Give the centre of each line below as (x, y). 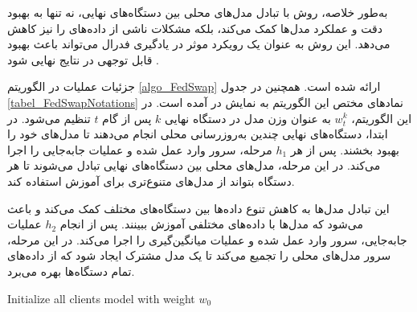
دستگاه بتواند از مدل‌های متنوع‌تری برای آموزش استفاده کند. (151, 181)
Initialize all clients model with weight (101, 298)
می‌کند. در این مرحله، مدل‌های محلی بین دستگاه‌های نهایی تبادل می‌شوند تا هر (194, 165)
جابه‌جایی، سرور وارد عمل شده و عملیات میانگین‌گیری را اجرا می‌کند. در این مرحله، (207, 239)
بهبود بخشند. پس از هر (345, 149)
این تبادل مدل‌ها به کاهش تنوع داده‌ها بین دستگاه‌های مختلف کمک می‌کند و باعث (198, 208)
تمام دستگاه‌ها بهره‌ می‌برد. (71, 271)
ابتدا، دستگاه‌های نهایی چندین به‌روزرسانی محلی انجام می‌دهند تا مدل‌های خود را (198, 134)
